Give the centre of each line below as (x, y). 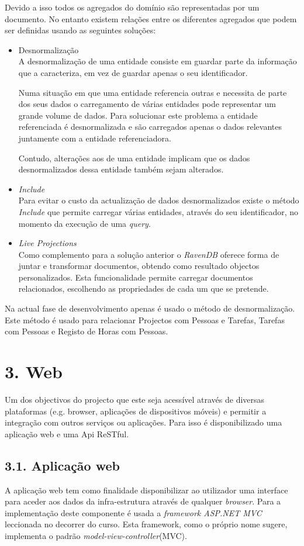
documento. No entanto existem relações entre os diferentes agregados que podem (151, 18)
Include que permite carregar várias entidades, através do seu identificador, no (158, 211)
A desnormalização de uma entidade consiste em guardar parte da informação (158, 61)
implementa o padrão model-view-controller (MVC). (96, 535)
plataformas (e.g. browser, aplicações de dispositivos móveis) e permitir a (136, 411)
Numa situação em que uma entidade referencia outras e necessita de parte (153, 92)
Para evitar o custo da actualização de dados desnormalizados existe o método (159, 200)
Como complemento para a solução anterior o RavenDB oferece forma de (149, 254)
